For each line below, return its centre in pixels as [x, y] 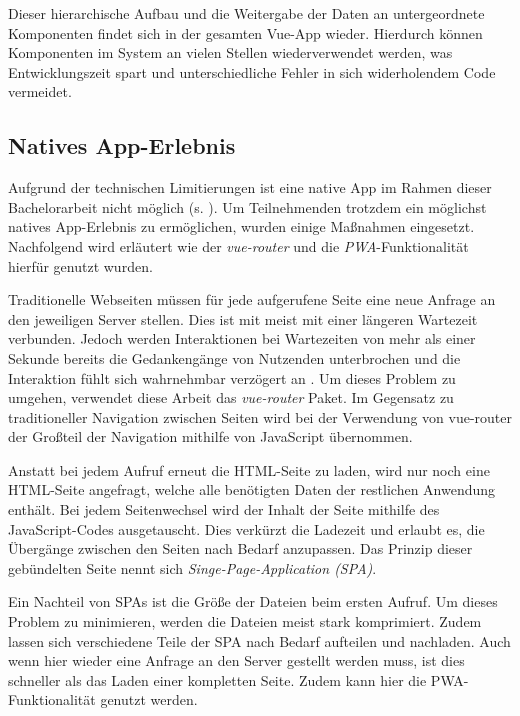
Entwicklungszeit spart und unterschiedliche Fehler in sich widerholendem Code [252, 71]
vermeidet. [40, 91]
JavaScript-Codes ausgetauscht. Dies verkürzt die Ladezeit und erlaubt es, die [246, 528]
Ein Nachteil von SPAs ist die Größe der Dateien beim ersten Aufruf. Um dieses [253, 601]
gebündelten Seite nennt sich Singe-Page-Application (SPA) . [192, 567]
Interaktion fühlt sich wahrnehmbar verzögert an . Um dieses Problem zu [232, 377]
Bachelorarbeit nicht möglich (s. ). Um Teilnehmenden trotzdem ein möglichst [247, 206]
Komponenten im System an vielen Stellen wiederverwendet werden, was [230, 52]
